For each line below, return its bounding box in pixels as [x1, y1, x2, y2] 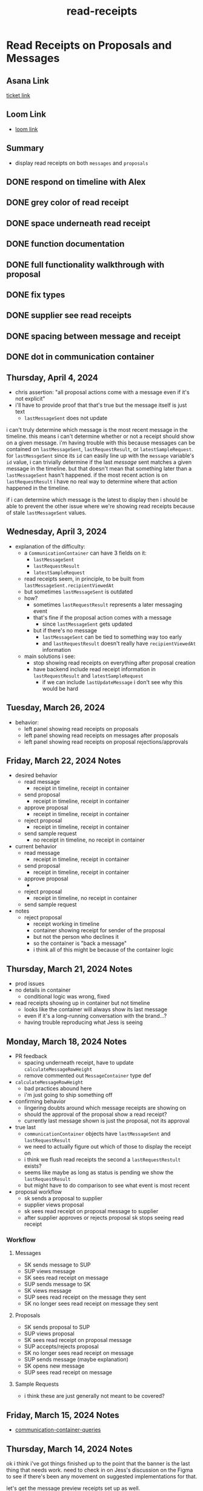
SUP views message [24, 1268, 76, 1275]
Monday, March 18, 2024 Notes [6, 1036, 127, 1046]
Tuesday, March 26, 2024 [6, 702, 105, 713]
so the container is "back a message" [33, 939, 127, 947]
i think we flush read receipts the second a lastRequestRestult [24, 1156, 181, 1163]
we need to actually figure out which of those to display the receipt [24, 1143, 191, 1150]
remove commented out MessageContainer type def [24, 1072, 151, 1079]
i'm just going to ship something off [24, 1091, 113, 1099]
